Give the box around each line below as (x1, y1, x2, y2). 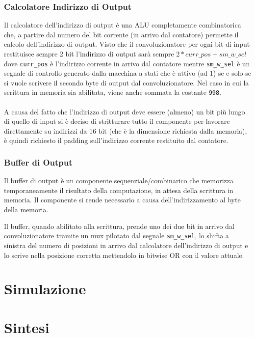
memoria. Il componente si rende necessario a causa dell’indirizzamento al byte (4, 195, 241, 205)
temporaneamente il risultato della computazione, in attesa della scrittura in (4, 185, 233, 195)
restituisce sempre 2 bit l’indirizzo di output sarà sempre (4, 49, 174, 58)
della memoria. (4, 204, 49, 215)
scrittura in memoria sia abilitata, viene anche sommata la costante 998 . (4, 87, 222, 97)
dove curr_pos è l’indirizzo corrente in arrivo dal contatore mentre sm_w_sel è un (4, 58, 250, 68)
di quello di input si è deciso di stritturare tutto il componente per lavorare (4, 116, 230, 126)
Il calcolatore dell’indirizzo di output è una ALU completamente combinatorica (4, 20, 241, 30)
